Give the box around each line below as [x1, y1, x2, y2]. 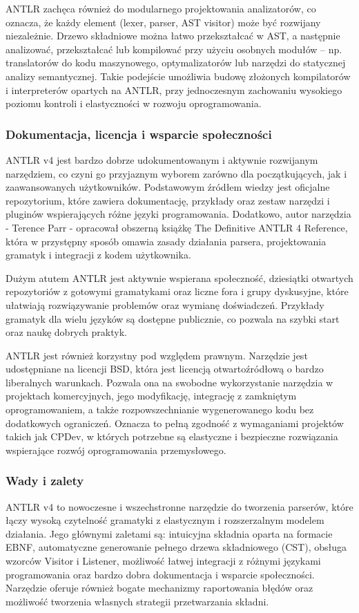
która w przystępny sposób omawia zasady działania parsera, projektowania [6, 234, 327, 248]
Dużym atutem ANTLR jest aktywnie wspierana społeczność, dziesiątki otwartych [6, 270, 353, 285]
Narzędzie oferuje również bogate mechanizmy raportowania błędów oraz [6, 581, 313, 595]
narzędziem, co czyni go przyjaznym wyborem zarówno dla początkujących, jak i [6, 166, 347, 180]
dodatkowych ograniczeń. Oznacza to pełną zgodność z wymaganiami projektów [6, 415, 344, 430]
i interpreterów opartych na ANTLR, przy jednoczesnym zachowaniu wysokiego [6, 82, 342, 97]
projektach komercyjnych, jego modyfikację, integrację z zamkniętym [6, 388, 297, 403]
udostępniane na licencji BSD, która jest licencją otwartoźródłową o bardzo [6, 361, 324, 376]
